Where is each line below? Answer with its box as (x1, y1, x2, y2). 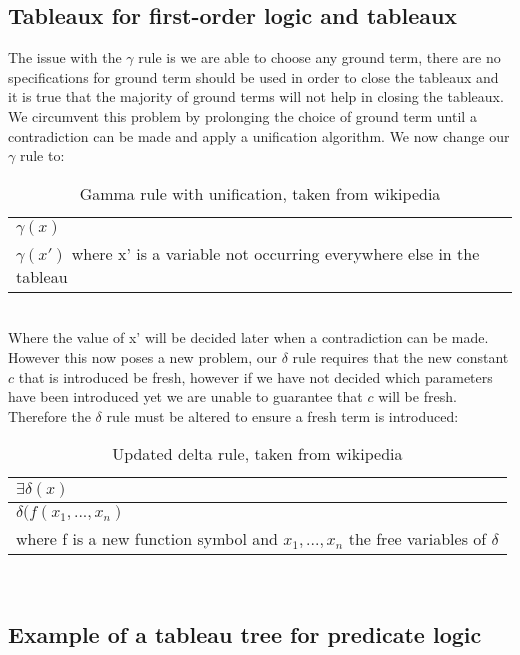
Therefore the (8, 405, 91, 426)
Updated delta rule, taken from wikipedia (112, 442, 403, 466)
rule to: (19, 145, 65, 166)
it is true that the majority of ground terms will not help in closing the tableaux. (8, 86, 504, 107)
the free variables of (348, 527, 487, 551)
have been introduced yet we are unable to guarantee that (8, 386, 363, 407)
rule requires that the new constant (292, 346, 509, 367)
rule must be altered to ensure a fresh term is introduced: (106, 405, 459, 426)
